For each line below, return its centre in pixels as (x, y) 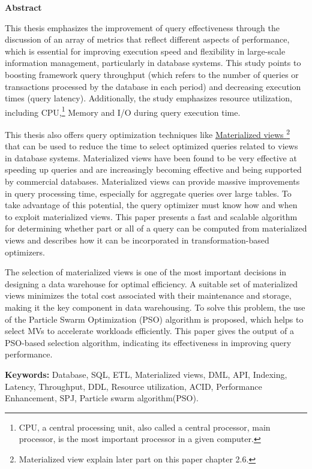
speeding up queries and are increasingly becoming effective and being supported (153, 169)
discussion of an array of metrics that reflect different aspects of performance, (147, 39)
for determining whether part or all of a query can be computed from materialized (156, 228)
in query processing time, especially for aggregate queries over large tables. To (148, 193)
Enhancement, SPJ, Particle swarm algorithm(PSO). (102, 398)
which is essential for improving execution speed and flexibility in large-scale (145, 51)
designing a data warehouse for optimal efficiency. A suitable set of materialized (151, 283)
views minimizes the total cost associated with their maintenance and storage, (148, 295)
